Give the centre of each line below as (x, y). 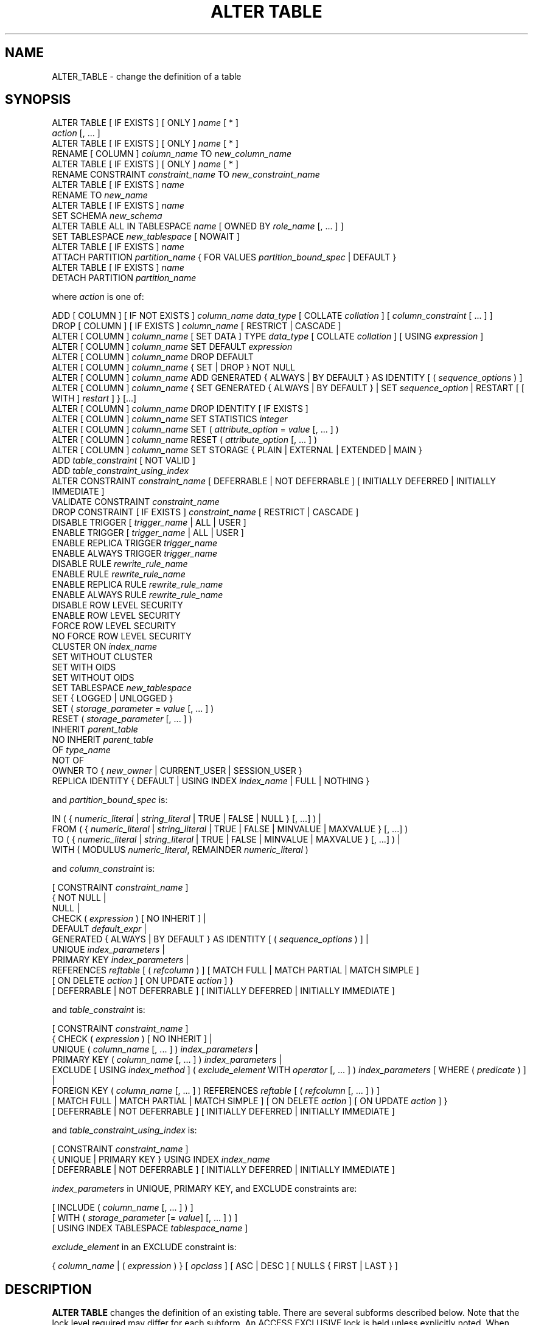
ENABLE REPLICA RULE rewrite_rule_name (138, 585)
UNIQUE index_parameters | (108, 950)
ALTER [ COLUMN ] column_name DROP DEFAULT (153, 357)
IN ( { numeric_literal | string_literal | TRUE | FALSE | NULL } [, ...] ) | (186, 819)
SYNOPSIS (38, 100)
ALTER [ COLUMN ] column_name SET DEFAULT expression (172, 347)
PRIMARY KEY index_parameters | (120, 960)
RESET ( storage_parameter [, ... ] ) (122, 719)
